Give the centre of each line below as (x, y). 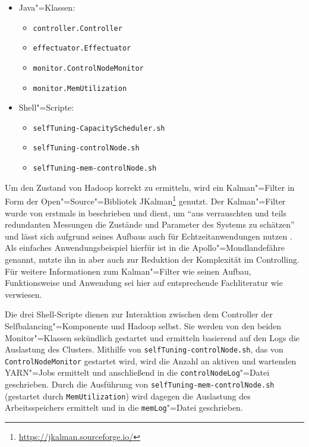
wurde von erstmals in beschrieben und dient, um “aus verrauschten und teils (146, 213)
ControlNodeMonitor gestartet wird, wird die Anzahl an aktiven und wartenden (151, 361)
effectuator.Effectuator (82, 48)
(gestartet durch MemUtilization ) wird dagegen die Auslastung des (128, 396)
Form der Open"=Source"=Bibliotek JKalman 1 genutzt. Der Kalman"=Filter (145, 200)
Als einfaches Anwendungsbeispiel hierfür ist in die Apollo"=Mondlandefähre (145, 248)
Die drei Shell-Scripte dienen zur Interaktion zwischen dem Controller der (139, 314)
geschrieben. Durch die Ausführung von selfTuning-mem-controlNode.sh (140, 384)
